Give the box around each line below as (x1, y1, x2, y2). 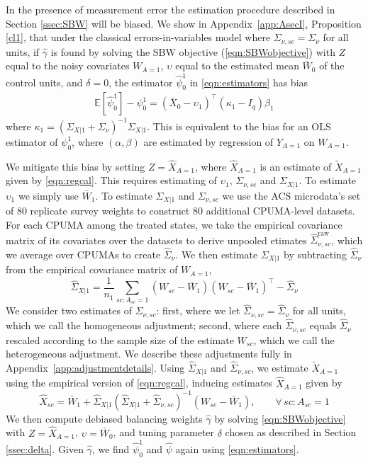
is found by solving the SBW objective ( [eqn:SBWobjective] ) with (50, 44, 335, 59)
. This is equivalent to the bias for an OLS (147, 118, 331, 133)
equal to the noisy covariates (6, 58, 130, 73)
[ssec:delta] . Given (6, 441, 84, 456)
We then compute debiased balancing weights (6, 411, 203, 425)
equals (309, 318, 337, 333)
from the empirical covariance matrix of (6, 262, 178, 277)
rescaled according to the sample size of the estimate (6, 332, 234, 347)
